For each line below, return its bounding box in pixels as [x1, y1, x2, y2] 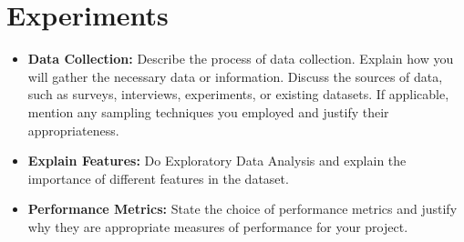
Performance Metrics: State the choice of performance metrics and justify [27, 199, 458, 218]
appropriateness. [27, 120, 119, 139]
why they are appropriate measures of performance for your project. [27, 217, 408, 236]
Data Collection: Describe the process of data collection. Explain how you [27, 49, 454, 68]
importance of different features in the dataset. [27, 168, 289, 187]
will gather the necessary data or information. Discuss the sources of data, [27, 66, 443, 86]
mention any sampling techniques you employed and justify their [27, 102, 389, 121]
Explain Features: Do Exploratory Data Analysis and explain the [27, 151, 407, 170]
